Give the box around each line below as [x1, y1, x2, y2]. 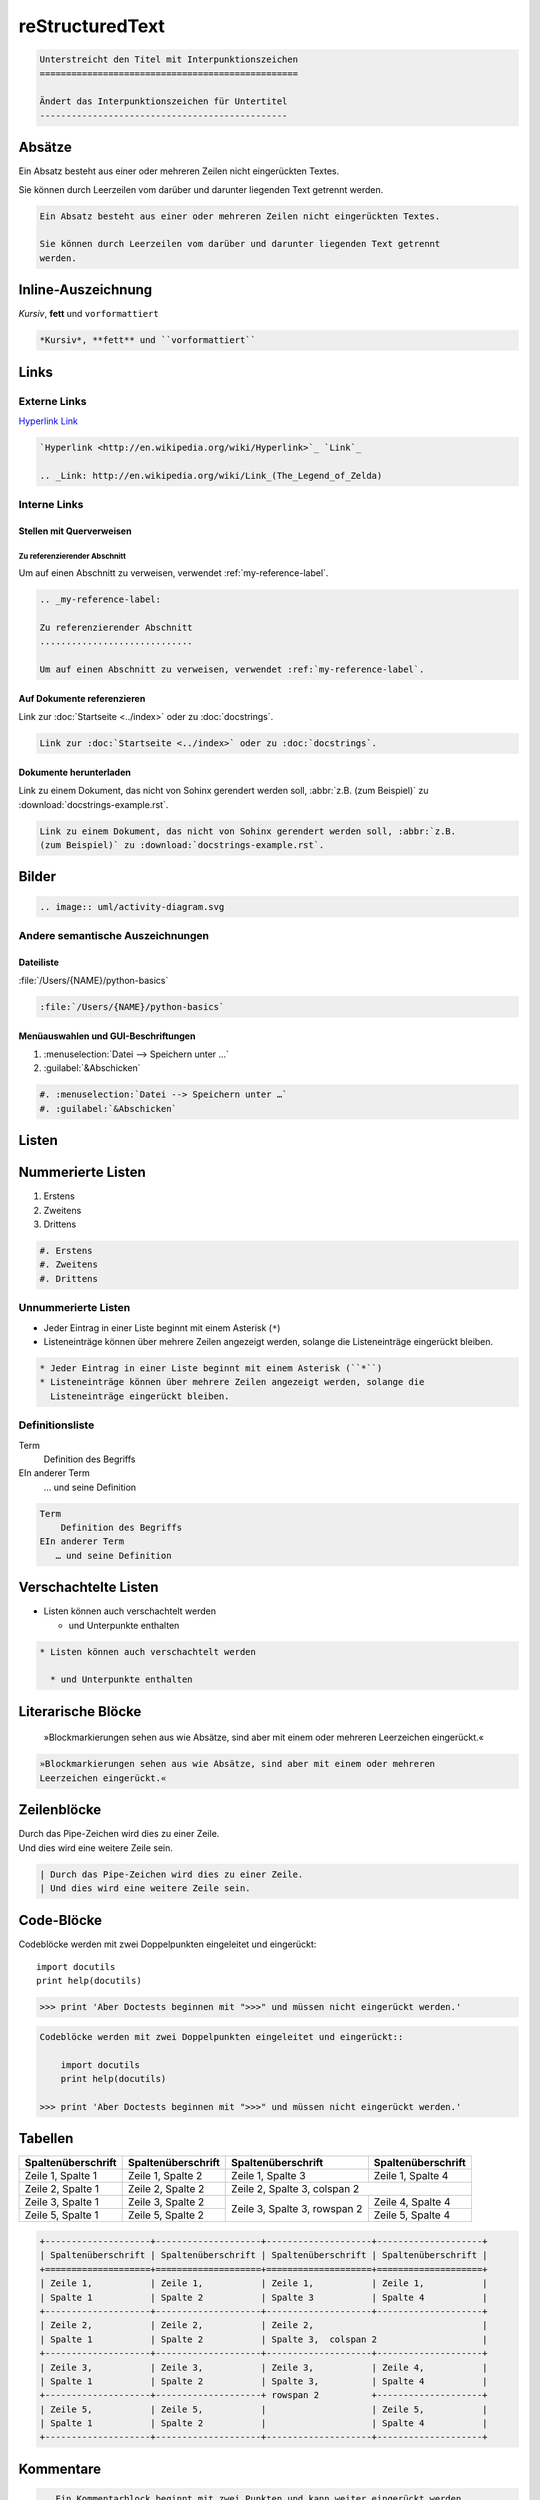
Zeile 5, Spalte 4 [373, 2208, 450, 2222]
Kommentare [18, 2460, 102, 2477]
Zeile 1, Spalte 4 [373, 2169, 449, 2183]
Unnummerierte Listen [18, 1301, 131, 1315]
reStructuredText [18, 15, 165, 37]
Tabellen [18, 2130, 74, 2147]
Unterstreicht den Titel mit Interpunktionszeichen [39, 54, 299, 65]
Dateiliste [18, 956, 60, 968]
